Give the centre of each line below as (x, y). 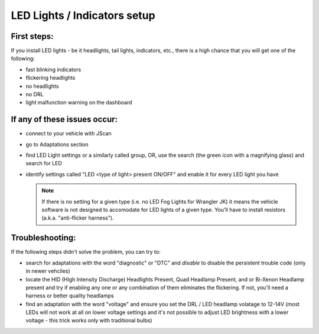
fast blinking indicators (53, 69)
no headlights (42, 86)
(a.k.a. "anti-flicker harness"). (78, 218)
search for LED (44, 163)
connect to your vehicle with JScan (69, 133)
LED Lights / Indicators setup (83, 15)
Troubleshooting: (43, 238)
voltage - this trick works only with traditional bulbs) (89, 320)
